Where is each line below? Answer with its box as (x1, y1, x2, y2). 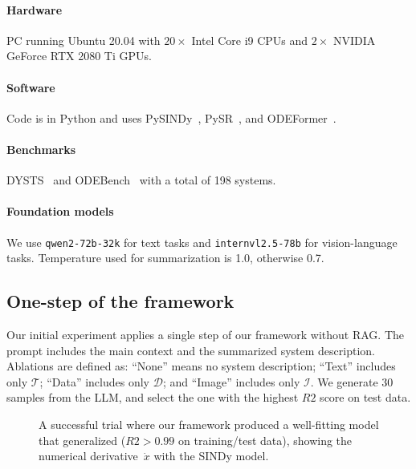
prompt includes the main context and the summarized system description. (6, 342, 375, 358)
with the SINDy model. (153, 447, 269, 464)
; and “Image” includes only (162, 373, 300, 390)
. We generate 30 (310, 373, 394, 390)
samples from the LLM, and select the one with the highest (6, 389, 299, 406)
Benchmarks (6, 140, 76, 157)
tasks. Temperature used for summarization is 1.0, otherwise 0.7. (6, 249, 324, 266)
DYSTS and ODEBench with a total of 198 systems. (6, 172, 276, 188)
